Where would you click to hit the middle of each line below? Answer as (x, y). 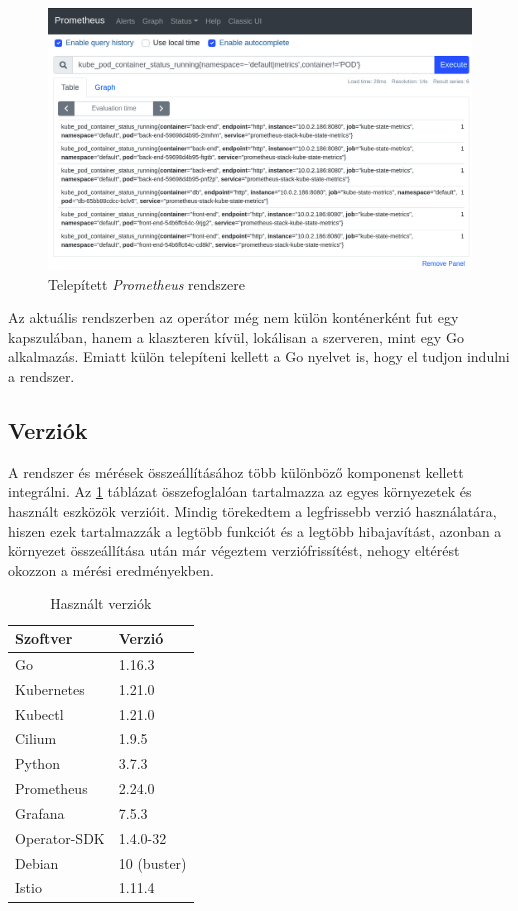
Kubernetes (50, 688)
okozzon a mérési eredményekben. (111, 569)
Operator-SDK (60, 837)
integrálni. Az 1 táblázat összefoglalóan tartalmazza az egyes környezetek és (240, 491)
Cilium (36, 738)
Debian (37, 862)
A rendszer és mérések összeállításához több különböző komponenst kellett (236, 471)
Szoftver (44, 638)
